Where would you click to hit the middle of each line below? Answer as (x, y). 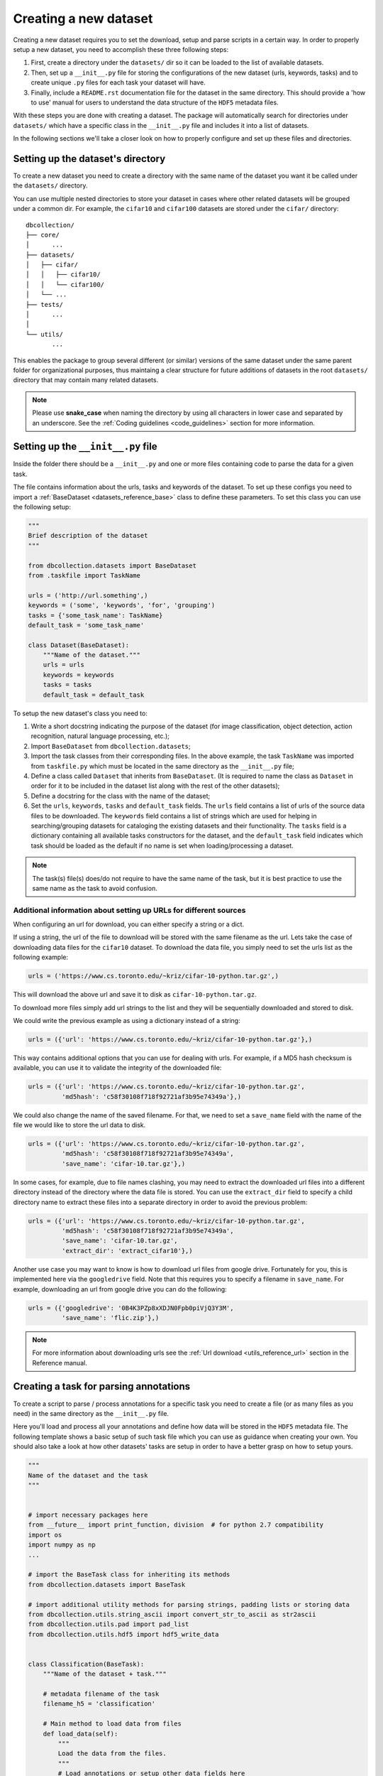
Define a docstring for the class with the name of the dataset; (121, 796)
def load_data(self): (81, 1734)
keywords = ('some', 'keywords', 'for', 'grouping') (122, 605)
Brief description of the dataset (88, 536)
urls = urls (64, 665)
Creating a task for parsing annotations (102, 1386)
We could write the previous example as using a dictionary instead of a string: (127, 1020)
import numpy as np (62, 1545)
